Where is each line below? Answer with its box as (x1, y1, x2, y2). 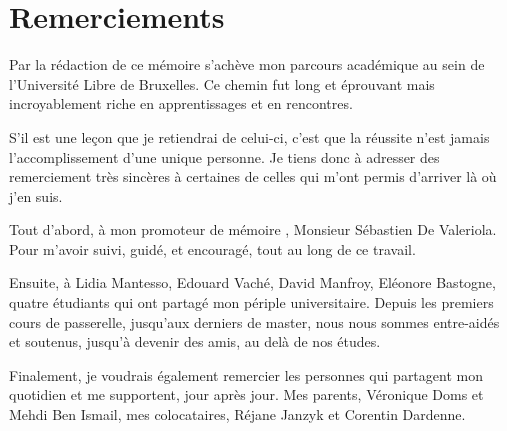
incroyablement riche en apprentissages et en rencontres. (9, 93, 353, 114)
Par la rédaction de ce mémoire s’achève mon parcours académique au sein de (9, 54, 485, 75)
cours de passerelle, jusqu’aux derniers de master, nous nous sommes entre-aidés (9, 311, 500, 332)
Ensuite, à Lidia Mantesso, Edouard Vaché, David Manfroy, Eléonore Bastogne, (9, 272, 496, 293)
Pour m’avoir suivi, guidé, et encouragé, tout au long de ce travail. (9, 238, 416, 259)
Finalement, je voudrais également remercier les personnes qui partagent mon (9, 364, 483, 385)
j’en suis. (9, 185, 63, 206)
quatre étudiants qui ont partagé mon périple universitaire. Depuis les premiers (9, 292, 494, 313)
